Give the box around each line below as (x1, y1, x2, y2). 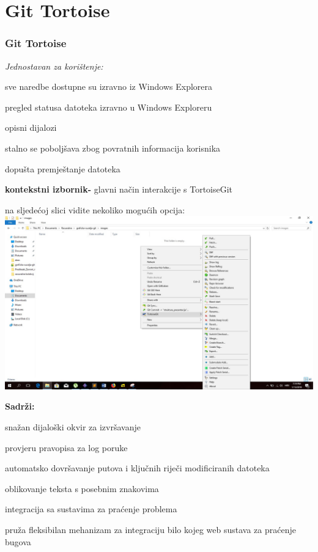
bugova (5, 535, 31, 548)
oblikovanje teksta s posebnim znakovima (5, 482, 159, 495)
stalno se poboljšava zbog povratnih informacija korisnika (5, 141, 221, 154)
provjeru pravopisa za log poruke (5, 441, 128, 454)
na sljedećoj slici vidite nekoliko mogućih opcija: (5, 203, 185, 216)
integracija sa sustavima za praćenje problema (5, 502, 177, 515)
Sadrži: (5, 400, 35, 413)
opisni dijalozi (5, 121, 57, 134)
